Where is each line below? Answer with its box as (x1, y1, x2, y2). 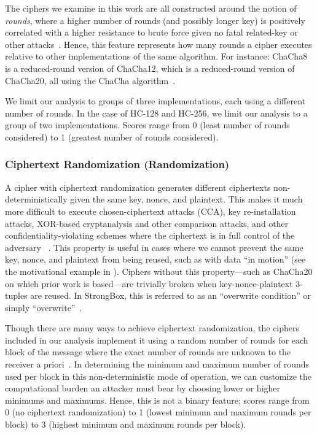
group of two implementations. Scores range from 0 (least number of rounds (5, 118, 290, 131)
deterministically (5, 193, 68, 206)
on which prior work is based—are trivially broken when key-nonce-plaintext (5, 277, 293, 290)
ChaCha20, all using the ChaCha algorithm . (5, 74, 176, 87)
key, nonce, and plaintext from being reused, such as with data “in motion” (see (5, 253, 306, 266)
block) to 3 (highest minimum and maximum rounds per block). (5, 418, 246, 431)
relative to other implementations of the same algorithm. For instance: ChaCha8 (5, 50, 308, 63)
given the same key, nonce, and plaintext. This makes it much (70, 193, 303, 206)
